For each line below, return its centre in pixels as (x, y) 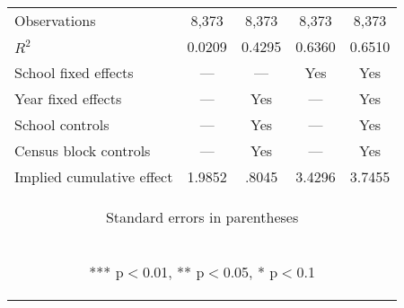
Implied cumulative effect (94, 176)
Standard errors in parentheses (202, 217)
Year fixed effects (68, 98)
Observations (55, 20)
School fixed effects (74, 72)
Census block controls (83, 150)
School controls (62, 124)
